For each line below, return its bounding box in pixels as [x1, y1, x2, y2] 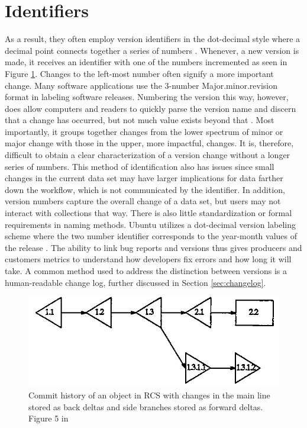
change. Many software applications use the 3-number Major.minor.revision [5, 79, 277, 91]
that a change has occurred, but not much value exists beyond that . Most [5, 114, 274, 126]
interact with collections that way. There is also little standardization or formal [5, 207, 292, 219]
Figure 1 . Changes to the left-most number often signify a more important [5, 67, 274, 79]
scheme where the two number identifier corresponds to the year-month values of [5, 230, 297, 242]
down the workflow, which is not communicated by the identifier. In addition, [5, 183, 285, 195]
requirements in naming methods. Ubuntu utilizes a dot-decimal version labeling [5, 218, 296, 230]
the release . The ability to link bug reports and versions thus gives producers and [5, 241, 302, 253]
